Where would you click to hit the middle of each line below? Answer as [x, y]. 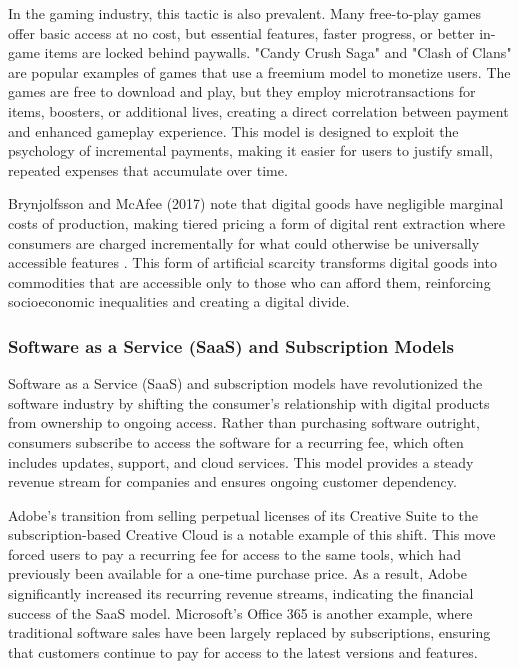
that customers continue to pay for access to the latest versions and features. [243, 651]
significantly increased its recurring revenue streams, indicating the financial [241, 593]
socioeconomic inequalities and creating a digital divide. [179, 301]
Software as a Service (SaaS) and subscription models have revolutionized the [245, 383]
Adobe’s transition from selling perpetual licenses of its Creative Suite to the [243, 514]
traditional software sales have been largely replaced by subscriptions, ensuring [249, 632]
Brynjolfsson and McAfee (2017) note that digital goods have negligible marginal [256, 203]
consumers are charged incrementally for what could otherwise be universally [244, 242]
